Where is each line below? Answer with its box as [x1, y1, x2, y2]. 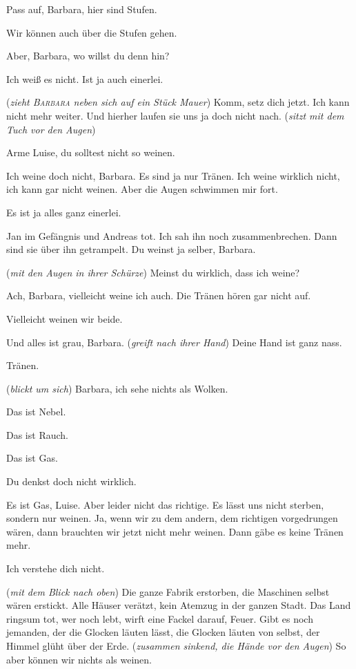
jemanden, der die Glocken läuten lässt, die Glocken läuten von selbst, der [6, 625, 320, 639]
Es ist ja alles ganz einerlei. [6, 205, 121, 219]
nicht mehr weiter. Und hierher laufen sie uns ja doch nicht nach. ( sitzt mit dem [6, 108, 344, 122]
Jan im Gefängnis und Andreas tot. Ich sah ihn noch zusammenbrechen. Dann [6, 228, 337, 243]
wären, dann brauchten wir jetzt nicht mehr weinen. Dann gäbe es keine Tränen [6, 524, 344, 538]
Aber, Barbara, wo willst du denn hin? [6, 48, 170, 63]
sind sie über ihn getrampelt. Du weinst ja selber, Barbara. [6, 242, 256, 256]
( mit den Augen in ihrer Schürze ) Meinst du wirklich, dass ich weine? [6, 265, 300, 279]
